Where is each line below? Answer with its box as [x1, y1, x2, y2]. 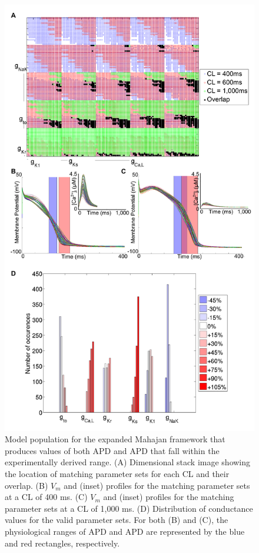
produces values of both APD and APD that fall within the [5, 444, 220, 456]
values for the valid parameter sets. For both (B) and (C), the [5, 514, 228, 526]
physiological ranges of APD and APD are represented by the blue [5, 525, 245, 537]
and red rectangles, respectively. [5, 537, 120, 549]
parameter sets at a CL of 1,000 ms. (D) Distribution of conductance [5, 502, 253, 514]
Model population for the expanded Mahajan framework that [5, 433, 225, 445]
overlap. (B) [5, 479, 48, 491]
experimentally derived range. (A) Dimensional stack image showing [5, 456, 251, 468]
